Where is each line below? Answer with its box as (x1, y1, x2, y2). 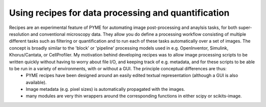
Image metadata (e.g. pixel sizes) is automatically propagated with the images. (26, 86, 185, 92)
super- (238, 25, 252, 30)
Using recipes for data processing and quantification (9, 7, 230, 18)
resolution (9, 31, 30, 37)
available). (26, 79, 47, 85)
